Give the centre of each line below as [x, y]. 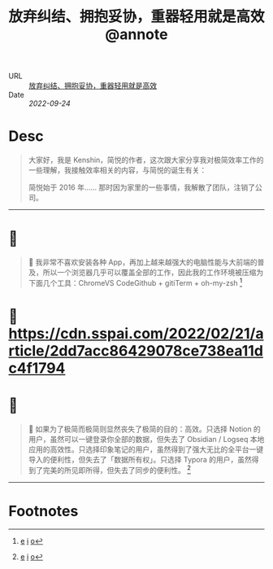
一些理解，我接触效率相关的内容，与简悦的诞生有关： [117, 170]
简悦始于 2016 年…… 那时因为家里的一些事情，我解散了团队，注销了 [142, 187]
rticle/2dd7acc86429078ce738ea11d [136, 350]
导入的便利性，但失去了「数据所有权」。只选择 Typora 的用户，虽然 [140, 459]
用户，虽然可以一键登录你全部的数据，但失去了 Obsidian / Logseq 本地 [146, 439]
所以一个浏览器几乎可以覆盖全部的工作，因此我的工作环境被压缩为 [153, 273]
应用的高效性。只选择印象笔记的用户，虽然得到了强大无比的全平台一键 [146, 449]
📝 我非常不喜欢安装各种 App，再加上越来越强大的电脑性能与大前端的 [143, 262]
